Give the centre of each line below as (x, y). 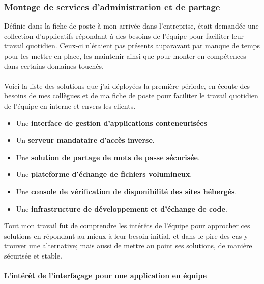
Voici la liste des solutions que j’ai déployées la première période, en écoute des (127, 85)
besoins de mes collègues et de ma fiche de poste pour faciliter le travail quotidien (131, 96)
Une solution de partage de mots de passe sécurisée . (108, 157)
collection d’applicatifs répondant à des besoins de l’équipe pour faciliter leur (124, 35)
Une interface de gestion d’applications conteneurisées (112, 123)
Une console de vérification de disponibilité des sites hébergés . (126, 191)
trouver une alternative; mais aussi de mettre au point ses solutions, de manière (128, 246)
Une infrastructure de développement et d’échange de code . (122, 208)
